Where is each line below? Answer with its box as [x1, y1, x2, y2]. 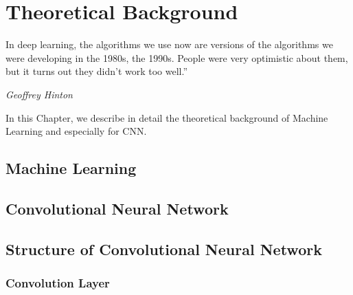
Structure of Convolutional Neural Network [5, 238, 322, 259]
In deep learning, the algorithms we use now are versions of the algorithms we [5, 37, 333, 52]
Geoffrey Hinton [5, 87, 73, 101]
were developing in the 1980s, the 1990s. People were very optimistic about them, [5, 50, 348, 65]
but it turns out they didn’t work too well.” [5, 64, 188, 78]
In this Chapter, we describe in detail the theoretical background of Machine [5, 110, 328, 124]
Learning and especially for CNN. [5, 124, 147, 138]
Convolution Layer [5, 274, 110, 291]
